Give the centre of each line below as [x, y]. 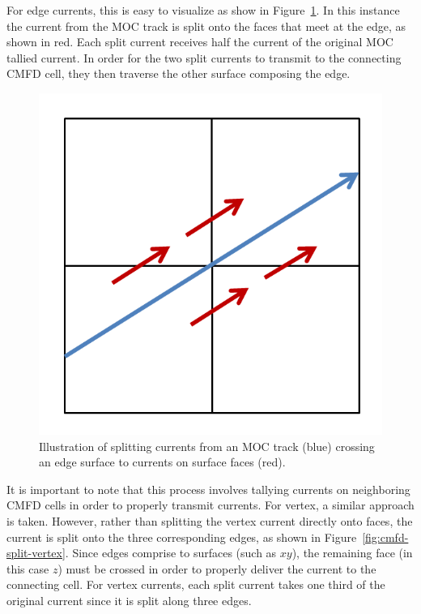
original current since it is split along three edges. [129, 600]
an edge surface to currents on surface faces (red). [162, 462]
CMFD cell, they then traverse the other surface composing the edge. [179, 73]
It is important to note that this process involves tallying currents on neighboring [208, 489]
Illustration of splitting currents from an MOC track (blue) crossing [207, 446]
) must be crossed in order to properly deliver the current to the [217, 568]
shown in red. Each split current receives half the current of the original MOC [200, 42]
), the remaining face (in [352, 553]
